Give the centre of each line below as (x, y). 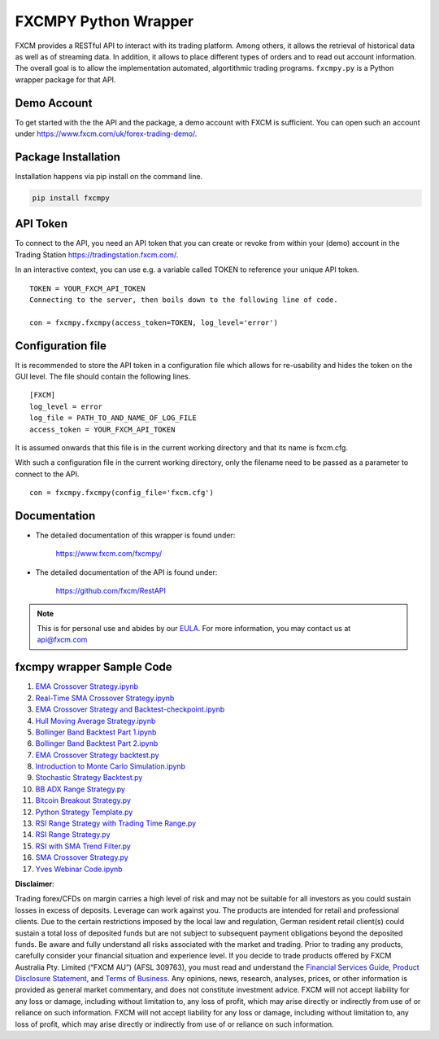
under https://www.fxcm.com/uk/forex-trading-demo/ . (106, 134)
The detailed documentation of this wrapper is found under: (135, 535)
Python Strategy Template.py (84, 812)
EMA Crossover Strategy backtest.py (97, 755)
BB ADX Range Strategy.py (80, 789)
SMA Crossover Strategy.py (82, 857)
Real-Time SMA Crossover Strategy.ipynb (105, 698)
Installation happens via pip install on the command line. (109, 176)
